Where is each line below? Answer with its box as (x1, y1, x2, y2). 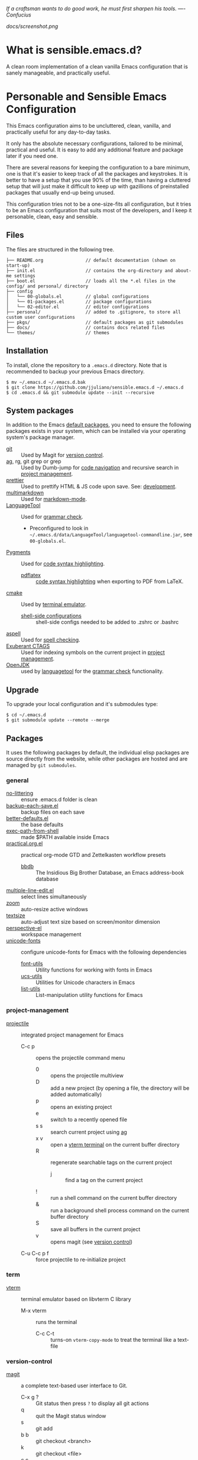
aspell (6, 630, 21, 637)
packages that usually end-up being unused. (6, 189, 115, 196)
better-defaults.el (6, 815, 48, 822)
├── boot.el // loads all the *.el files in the (6, 278, 176, 284)
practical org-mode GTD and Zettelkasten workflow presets (21, 852, 166, 859)
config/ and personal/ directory (6, 283, 89, 289)
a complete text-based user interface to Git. (21, 1382, 128, 1389)
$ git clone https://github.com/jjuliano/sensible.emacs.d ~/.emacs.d (6, 384, 184, 390)
